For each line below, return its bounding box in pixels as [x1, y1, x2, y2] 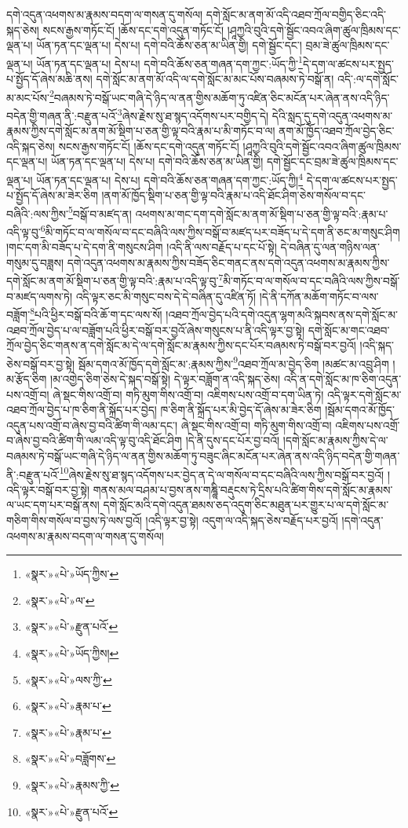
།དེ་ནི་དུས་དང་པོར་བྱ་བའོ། [185, 432, 280, 449]
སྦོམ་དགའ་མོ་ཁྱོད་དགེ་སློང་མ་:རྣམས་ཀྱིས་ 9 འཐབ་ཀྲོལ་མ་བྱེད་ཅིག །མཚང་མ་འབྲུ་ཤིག [78, 353, 389, 372]
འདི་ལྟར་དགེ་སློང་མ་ [326, 386, 402, 402]
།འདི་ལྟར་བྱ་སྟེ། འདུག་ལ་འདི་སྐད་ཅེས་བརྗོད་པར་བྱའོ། [145, 511, 338, 528]
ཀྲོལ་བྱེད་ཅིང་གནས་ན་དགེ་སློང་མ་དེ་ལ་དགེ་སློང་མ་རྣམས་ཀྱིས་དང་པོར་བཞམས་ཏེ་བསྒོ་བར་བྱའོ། [6, 337, 356, 354]
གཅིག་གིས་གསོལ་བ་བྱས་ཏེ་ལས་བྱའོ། [6, 511, 142, 528]
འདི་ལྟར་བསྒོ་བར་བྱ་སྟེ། [6, 481, 90, 497]
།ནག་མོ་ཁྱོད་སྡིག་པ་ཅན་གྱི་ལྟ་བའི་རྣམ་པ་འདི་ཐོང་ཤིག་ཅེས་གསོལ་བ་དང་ [101, 187, 366, 203]
